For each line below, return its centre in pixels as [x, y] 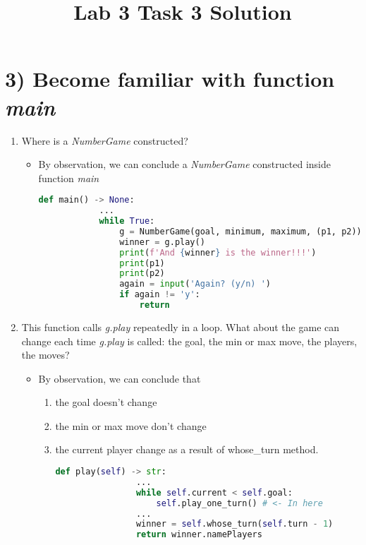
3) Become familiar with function [170, 79]
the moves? [45, 355]
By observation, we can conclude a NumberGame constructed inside [184, 164]
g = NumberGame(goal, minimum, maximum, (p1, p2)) [240, 231]
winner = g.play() [162, 242]
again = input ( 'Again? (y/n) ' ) [195, 284]
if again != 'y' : [160, 295]
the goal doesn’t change [106, 402]
